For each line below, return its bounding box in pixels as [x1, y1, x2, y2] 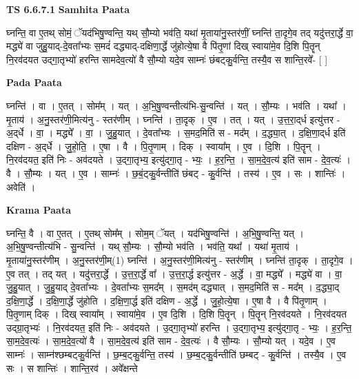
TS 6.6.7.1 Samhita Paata [6, 2, 130, 16]
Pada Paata [6, 75, 62, 90]
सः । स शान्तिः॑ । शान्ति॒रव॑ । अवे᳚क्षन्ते [6, 360, 138, 375]
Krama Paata [6, 203, 71, 217]
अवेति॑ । [6, 179, 36, 194]
